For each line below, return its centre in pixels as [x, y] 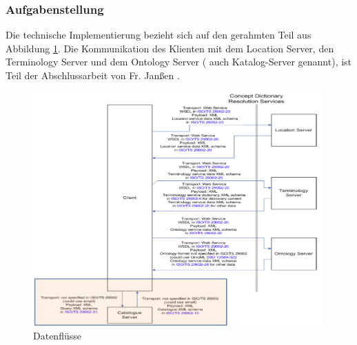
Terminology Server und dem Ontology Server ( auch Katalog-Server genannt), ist [179, 62]
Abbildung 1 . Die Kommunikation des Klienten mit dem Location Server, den [170, 48]
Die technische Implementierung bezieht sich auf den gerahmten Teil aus [159, 35]
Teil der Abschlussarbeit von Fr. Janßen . [93, 75]
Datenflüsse [57, 336]
